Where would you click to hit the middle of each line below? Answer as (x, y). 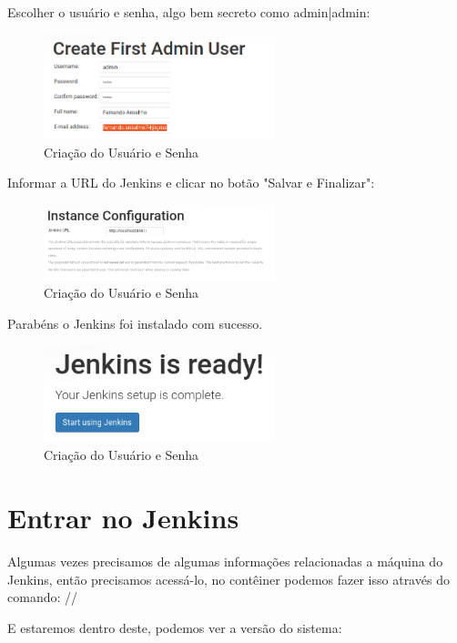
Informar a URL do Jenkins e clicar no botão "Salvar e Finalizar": (191, 183)
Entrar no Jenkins (123, 518)
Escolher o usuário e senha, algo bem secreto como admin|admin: (189, 12)
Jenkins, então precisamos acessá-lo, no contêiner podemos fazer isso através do (228, 579)
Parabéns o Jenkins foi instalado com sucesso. (135, 323)
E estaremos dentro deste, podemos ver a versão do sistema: (175, 627)
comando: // (42, 597)
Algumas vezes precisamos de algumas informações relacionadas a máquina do (225, 561)
